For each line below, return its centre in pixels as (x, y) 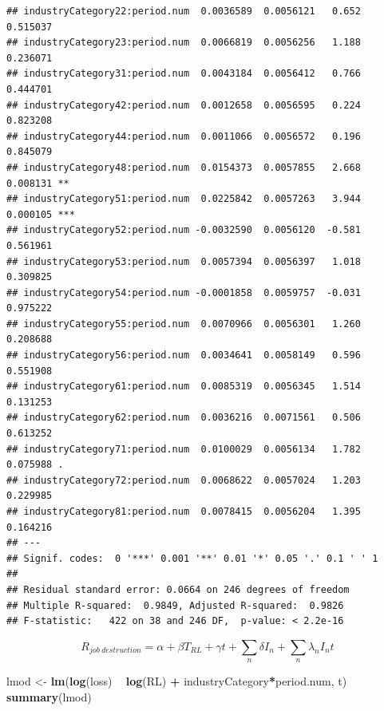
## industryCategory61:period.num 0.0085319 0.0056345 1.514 (184, 387)
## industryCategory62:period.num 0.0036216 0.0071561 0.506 (184, 418)
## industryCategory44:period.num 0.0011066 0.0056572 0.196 (184, 136)
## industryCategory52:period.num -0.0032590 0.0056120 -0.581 (184, 230)
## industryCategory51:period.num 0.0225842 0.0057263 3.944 (184, 199)
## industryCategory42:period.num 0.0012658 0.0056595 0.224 (184, 105)
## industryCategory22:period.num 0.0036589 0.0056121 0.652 (184, 11)
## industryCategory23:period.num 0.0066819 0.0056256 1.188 (184, 43)
